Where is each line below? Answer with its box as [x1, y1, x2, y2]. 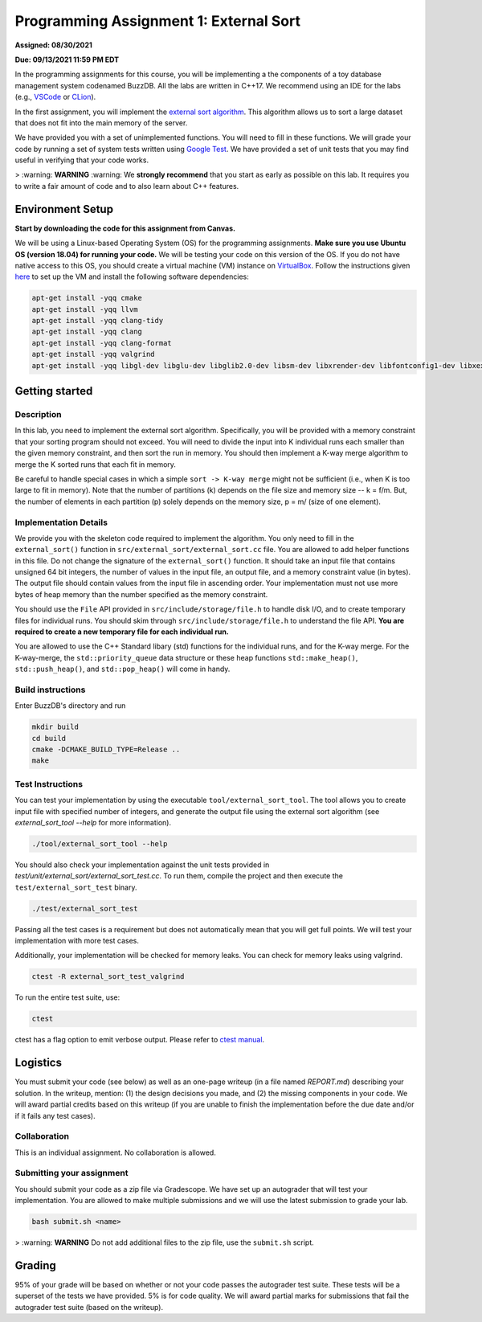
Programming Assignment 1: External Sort [14, 12, 301, 30]
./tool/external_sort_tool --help [31, 839, 168, 848]
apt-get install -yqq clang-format [31, 338, 172, 347]
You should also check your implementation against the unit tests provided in [14, 860, 270, 870]
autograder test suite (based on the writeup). [14, 1302, 164, 1312]
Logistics [14, 1056, 62, 1070]
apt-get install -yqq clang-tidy [31, 316, 164, 325]
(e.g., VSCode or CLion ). [14, 92, 96, 102]
